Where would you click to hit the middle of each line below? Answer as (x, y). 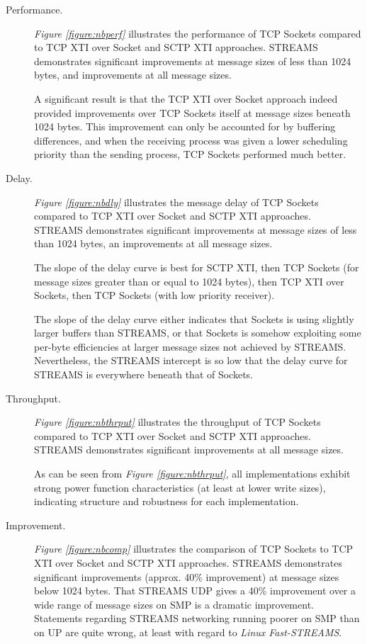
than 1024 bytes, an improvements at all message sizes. (153, 243)
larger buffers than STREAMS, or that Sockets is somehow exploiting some (198, 333)
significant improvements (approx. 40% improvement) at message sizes (187, 576)
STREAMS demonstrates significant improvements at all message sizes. (189, 450)
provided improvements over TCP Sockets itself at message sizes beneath (192, 112)
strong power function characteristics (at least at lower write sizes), (180, 487)
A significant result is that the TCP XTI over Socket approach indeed (186, 98)
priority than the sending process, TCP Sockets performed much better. (190, 154)
